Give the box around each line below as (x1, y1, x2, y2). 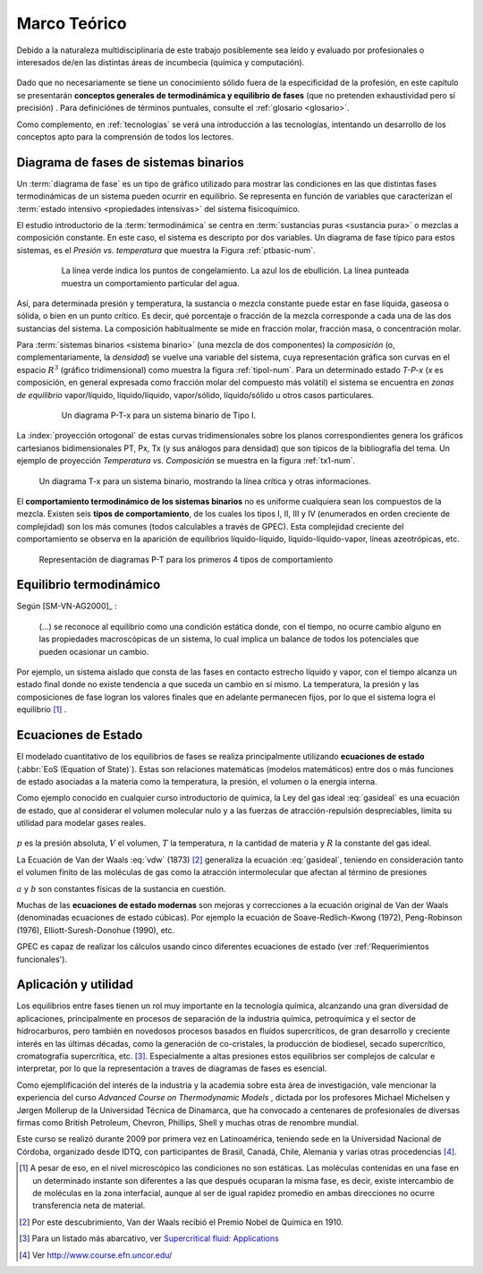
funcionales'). (16, 954, 67, 964)
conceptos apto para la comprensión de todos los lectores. (16, 131, 234, 142)
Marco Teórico (16, 13, 127, 33)
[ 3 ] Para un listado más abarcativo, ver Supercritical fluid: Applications (19, 1233, 279, 1244)
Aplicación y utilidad (16, 977, 134, 992)
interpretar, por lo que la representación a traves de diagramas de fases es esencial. (16, 1063, 327, 1074)
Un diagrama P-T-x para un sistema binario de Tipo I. (61, 410, 257, 420)
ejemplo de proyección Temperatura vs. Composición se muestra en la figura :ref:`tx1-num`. (16, 455, 356, 466)
